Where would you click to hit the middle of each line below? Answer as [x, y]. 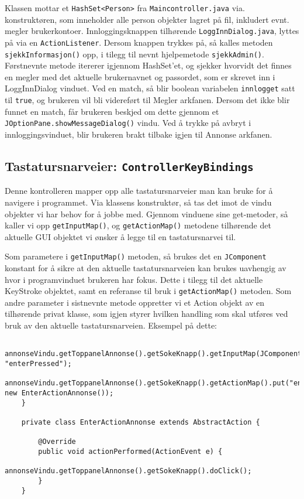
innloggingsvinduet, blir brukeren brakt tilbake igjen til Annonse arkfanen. [139, 134]
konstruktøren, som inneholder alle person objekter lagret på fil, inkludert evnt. [147, 19]
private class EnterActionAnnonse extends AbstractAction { [141, 422]
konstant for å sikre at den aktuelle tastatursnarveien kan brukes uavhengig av [146, 268]
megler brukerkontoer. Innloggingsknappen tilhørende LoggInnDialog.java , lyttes [152, 31]
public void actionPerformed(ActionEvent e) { [130, 451]
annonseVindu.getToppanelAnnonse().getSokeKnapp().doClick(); [128, 471]
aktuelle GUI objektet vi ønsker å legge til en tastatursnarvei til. [120, 236]
